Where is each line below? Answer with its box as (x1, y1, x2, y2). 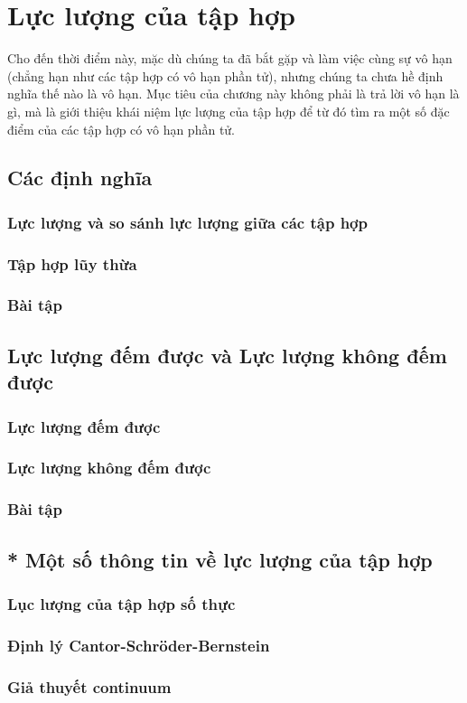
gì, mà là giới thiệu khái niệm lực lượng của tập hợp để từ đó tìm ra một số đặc (7, 101, 450, 120)
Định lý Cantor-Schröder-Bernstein (7, 633, 270, 656)
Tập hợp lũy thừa (7, 252, 137, 275)
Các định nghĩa (7, 164, 153, 192)
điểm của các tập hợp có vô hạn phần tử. (7, 119, 235, 138)
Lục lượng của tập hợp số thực (7, 592, 236, 614)
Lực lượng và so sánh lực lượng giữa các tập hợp (7, 211, 368, 233)
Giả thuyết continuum (7, 675, 172, 698)
